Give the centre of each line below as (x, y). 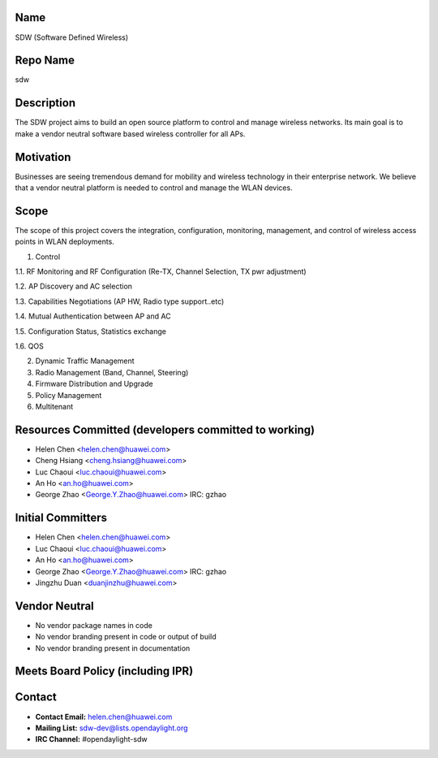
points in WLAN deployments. (65, 242)
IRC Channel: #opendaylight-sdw (91, 739)
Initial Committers (61, 518)
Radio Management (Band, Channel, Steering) (112, 372)
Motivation (43, 157)
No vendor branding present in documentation (113, 648)
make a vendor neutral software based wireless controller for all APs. (130, 133)
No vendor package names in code (94, 625)
